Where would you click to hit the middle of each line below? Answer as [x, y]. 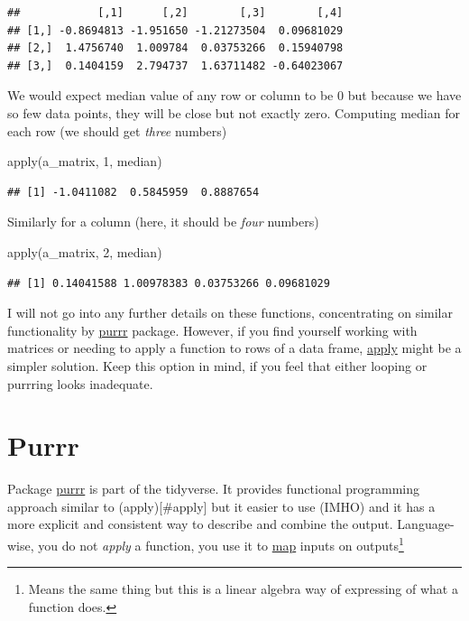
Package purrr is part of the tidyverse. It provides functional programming [213, 489]
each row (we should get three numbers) [117, 130]
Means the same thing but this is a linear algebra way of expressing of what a [243, 589]
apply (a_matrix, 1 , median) [85, 161]
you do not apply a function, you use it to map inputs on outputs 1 [221, 544]
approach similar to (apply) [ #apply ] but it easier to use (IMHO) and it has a [221, 506]
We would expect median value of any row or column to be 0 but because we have [234, 95]
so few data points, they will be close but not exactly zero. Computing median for [234, 112]
